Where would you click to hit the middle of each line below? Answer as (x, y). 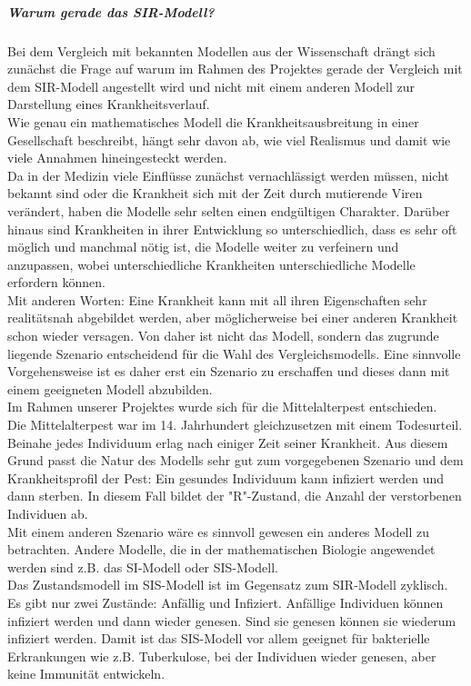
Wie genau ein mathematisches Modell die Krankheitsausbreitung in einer (213, 121)
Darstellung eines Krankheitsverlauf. (109, 104)
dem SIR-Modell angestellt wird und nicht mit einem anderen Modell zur (211, 86)
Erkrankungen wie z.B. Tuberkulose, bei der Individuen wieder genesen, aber (222, 656)
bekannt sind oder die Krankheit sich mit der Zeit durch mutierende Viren (215, 193)
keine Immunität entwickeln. (86, 674)
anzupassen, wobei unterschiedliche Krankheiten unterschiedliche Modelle (211, 264)
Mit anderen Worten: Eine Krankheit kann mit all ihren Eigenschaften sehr (217, 299)
